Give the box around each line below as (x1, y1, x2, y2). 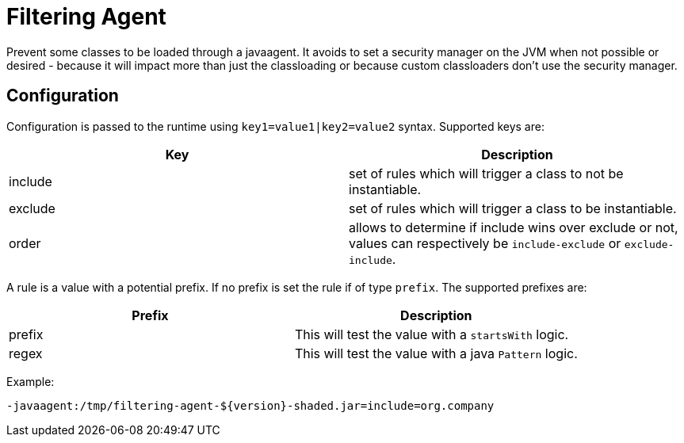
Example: (6, 374, 55, 388)
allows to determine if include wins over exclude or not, (349, 219, 678, 235)
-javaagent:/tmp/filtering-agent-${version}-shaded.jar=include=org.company (6, 399, 495, 412)
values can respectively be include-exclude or (349, 235, 621, 251)
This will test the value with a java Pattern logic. (294, 345, 578, 361)
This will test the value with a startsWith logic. (294, 326, 569, 342)
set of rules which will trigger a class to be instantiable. (349, 200, 677, 216)
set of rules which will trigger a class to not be (349, 165, 624, 181)
